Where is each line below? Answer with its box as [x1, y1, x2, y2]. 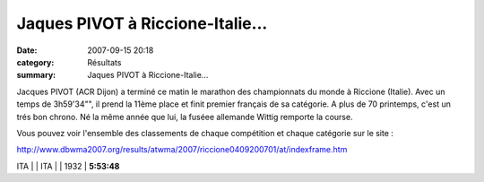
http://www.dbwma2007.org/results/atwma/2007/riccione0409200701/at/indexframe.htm [16, 144, 348, 155]
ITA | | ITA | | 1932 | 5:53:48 [16, 160, 120, 171]
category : [16, 56, 55, 67]
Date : [16, 45, 38, 56]
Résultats [87, 56, 122, 67]
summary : [16, 70, 56, 81]
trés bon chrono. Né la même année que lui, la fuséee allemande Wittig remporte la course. [16, 111, 353, 122]
